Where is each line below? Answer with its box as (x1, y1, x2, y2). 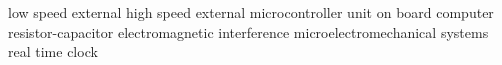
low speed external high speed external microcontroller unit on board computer (8, 2, 494, 22)
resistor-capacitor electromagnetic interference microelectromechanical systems (8, 21, 489, 42)
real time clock (8, 41, 98, 62)
